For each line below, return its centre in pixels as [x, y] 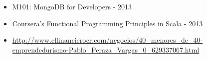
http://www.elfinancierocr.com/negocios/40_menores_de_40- [107, 40]
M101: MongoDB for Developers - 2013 [72, 7]
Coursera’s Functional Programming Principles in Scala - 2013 [107, 23]
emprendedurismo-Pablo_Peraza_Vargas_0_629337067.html [106, 49]
